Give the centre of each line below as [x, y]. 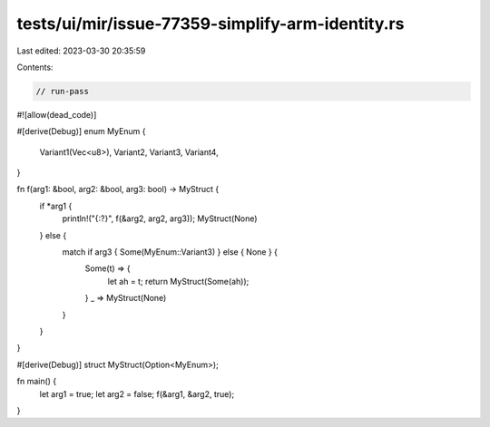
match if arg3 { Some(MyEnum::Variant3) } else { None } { [170, 252]
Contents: [35, 67]
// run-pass [63, 91]
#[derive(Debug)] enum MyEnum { [81, 131]
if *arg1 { [56, 206]
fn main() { [37, 382]
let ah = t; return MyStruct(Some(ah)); [178, 281]
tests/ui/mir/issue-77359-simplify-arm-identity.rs [211, 24]
